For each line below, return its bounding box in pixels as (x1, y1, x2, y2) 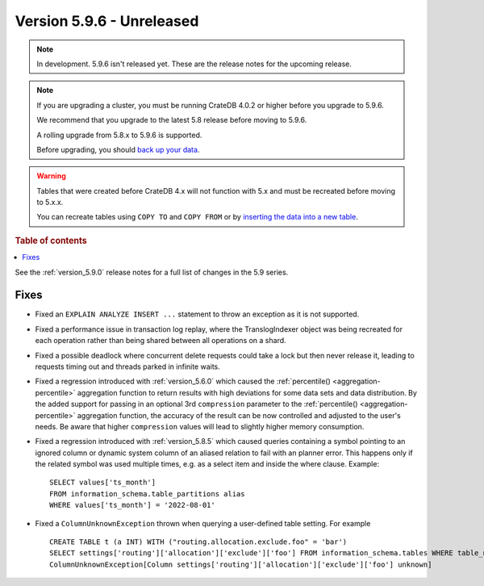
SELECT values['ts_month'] (49, 478, 156, 488)
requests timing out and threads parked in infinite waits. (35, 362, 221, 371)
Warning (36, 171, 66, 181)
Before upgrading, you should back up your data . (36, 144, 200, 154)
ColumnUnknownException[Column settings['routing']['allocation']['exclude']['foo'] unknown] (49, 559, 432, 569)
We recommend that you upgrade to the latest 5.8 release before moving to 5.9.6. (36, 115, 307, 125)
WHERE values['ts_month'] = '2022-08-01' (49, 500, 215, 510)
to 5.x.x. (36, 198, 64, 207)
